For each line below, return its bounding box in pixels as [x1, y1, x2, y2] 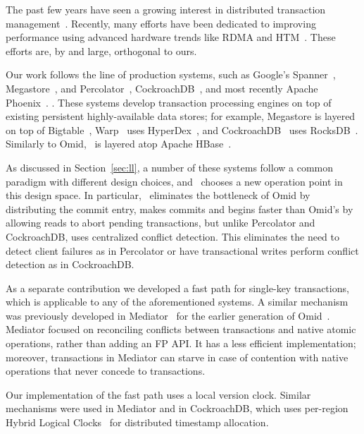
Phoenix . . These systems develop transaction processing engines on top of [6, 95, 332, 109]
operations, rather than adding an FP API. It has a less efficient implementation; [6, 336, 356, 351]
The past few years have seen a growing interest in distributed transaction [6, 2, 326, 16]
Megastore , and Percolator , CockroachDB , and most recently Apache [6, 80, 318, 95]
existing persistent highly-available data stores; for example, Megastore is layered [6, 109, 356, 123]
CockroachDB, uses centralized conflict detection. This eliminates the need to [6, 229, 339, 243]
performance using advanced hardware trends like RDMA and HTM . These [6, 30, 336, 44]
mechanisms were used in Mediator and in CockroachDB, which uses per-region [6, 401, 349, 416]
